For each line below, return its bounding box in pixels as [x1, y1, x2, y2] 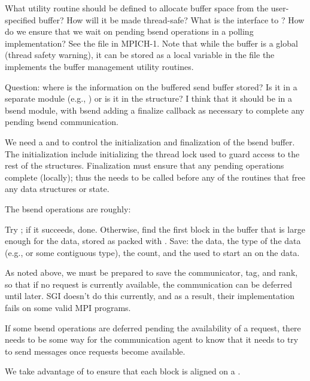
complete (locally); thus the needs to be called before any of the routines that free [5, 170, 305, 183]
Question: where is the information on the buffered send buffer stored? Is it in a [5, 80, 297, 93]
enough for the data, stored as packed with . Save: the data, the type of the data [5, 234, 301, 247]
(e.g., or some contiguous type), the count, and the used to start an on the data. [5, 246, 300, 258]
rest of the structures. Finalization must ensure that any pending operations [5, 159, 284, 172]
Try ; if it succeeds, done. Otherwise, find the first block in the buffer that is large [5, 222, 305, 235]
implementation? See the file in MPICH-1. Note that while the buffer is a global [5, 36, 298, 49]
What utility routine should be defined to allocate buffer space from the [5, 2, 269, 14]
